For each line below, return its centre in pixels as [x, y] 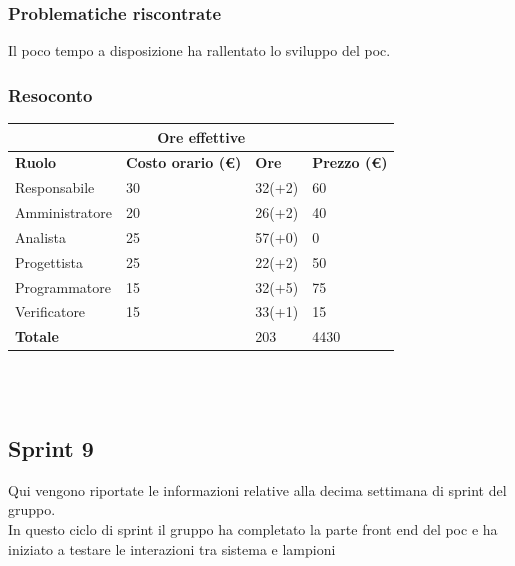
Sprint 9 [51, 447]
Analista [41, 236]
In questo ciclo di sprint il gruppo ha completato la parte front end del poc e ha [253, 528]
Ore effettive [201, 136]
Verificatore [50, 311]
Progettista [49, 261]
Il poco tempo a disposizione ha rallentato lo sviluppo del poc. [199, 50]
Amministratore [63, 212]
